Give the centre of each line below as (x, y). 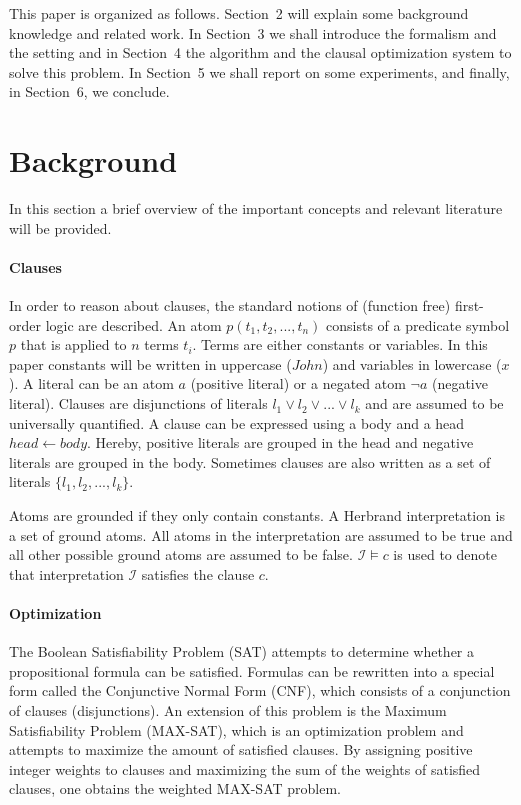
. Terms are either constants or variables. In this (340, 344)
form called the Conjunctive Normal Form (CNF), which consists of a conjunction (260, 690)
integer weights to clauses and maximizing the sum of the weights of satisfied (245, 768)
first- (469, 305)
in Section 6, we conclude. (89, 91)
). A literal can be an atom (91, 383)
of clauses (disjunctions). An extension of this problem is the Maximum (228, 709)
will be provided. (60, 227)
